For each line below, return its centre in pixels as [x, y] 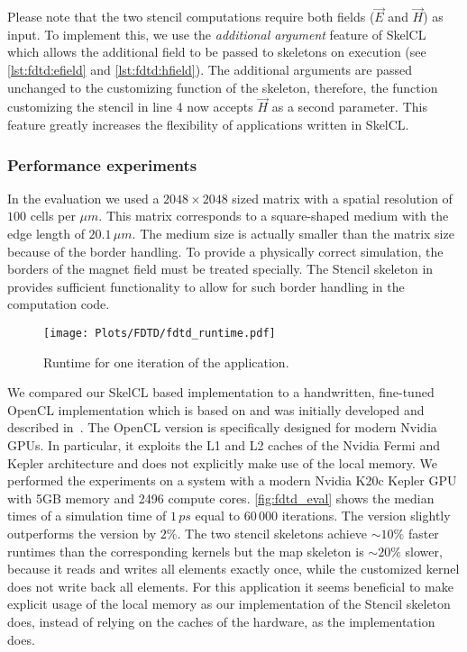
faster [423, 533]
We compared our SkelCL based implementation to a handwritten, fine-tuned [221, 392]
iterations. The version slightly [366, 516]
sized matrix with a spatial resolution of [342, 198]
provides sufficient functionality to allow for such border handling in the [206, 286]
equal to [217, 516]
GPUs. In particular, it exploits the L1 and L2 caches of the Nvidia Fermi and [224, 445]
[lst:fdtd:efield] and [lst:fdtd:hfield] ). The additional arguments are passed [210, 69]
